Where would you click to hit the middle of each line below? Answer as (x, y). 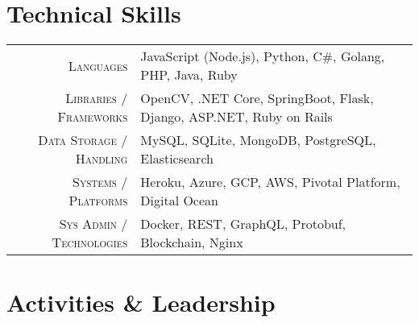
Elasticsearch (177, 159)
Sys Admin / (93, 224)
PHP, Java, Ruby (189, 75)
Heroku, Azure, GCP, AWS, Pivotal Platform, (270, 182)
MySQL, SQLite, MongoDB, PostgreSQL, (258, 140)
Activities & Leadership (141, 302)
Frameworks (93, 117)
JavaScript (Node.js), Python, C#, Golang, (263, 56)
